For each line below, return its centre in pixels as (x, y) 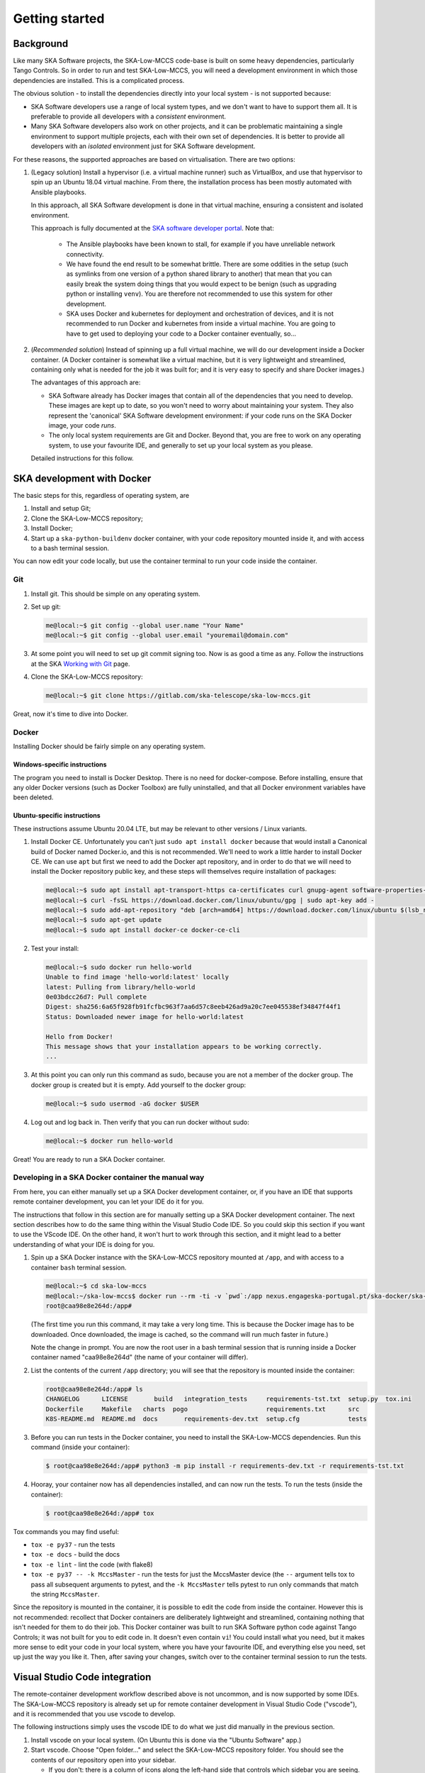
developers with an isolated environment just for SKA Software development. (143, 146)
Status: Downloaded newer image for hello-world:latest (145, 1017)
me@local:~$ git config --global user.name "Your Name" (145, 625)
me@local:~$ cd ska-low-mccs (96, 1286)
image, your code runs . (83, 425)
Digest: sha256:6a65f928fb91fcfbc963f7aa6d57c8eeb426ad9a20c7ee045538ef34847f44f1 (193, 1007)
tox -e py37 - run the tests (73, 1545)
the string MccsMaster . (65, 1594)
